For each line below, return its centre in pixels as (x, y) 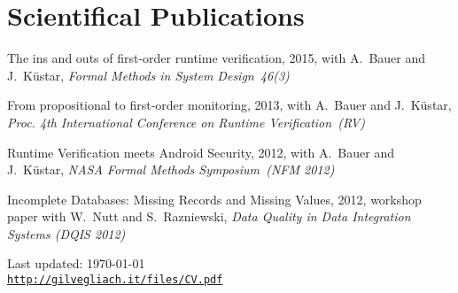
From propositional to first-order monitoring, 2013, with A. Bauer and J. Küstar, (229, 105)
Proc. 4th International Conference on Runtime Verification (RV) (186, 122)
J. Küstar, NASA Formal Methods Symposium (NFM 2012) (171, 170)
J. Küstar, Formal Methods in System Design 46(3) (148, 75)
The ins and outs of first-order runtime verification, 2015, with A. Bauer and (217, 58)
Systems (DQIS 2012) (66, 233)
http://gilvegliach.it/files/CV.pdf (115, 280)
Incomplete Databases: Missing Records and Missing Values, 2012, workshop (214, 199)
